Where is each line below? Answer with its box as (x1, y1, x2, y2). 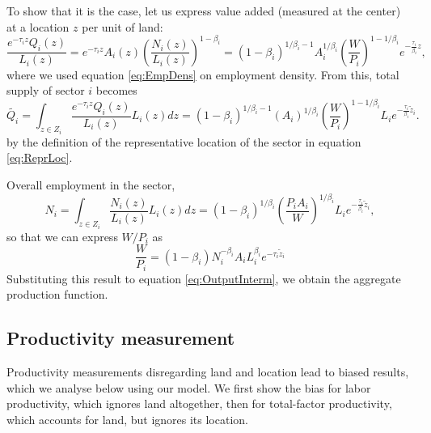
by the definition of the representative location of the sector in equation (6, 133, 361, 150)
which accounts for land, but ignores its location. (6, 410, 248, 427)
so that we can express (6, 227, 118, 244)
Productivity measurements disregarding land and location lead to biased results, (6, 363, 409, 380)
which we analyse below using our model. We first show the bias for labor (6, 379, 371, 396)
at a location (6, 18, 70, 35)
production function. (6, 286, 108, 303)
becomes (95, 82, 137, 99)
